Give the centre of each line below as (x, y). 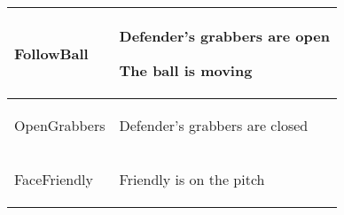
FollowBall (51, 53)
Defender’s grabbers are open (224, 36)
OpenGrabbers (60, 125)
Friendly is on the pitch (192, 179)
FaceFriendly (54, 179)
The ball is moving (186, 70)
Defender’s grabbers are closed (214, 125)
